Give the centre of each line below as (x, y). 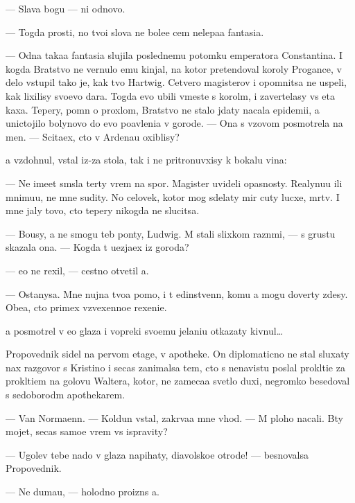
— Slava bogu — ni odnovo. (66, 8)
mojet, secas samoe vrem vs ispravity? (87, 431)
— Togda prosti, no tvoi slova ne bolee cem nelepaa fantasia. (135, 32)
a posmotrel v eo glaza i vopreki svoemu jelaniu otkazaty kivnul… (145, 330)
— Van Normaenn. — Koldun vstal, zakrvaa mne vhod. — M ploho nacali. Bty (174, 417)
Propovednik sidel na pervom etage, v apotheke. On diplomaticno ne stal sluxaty (177, 354)
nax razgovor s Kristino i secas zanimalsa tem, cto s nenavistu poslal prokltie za (175, 367)
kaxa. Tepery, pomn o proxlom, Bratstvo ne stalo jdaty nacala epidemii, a (163, 109)
